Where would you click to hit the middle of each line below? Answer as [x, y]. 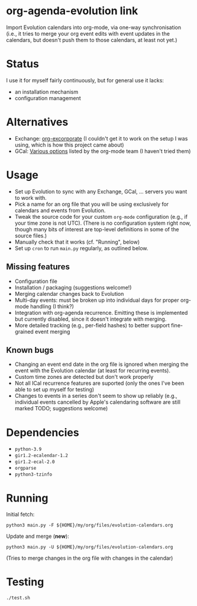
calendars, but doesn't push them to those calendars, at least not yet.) [92, 40]
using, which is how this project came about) [69, 145]
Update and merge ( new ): [38, 536]
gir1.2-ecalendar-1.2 [41, 456]
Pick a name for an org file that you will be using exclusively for [92, 204]
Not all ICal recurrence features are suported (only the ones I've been [99, 383]
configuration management [48, 98]
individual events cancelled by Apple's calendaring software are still [97, 402]
